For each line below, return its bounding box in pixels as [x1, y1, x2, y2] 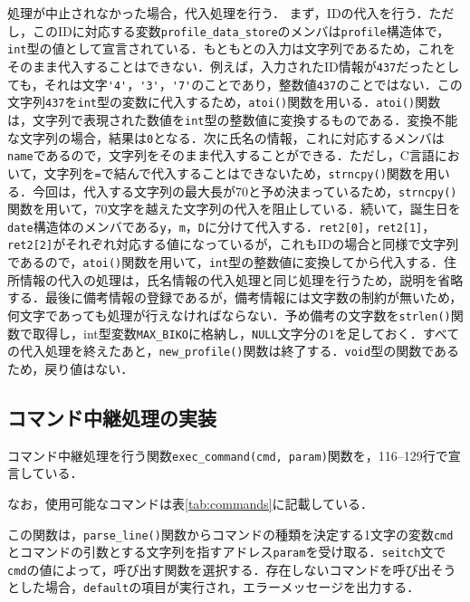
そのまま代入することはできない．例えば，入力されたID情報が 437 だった [7, 56, 435, 75]
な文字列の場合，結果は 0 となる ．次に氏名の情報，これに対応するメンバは [7, 128, 445, 147]
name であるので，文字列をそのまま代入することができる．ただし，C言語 [7, 146, 435, 165]
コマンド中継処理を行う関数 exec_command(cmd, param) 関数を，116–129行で [7, 445, 448, 464]
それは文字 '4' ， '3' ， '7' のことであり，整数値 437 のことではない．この [43, 74, 463, 93]
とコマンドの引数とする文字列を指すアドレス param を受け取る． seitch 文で [7, 542, 446, 561]
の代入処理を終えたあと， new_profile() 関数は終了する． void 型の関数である [7, 341, 460, 360]
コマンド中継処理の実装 [7, 403, 216, 431]
